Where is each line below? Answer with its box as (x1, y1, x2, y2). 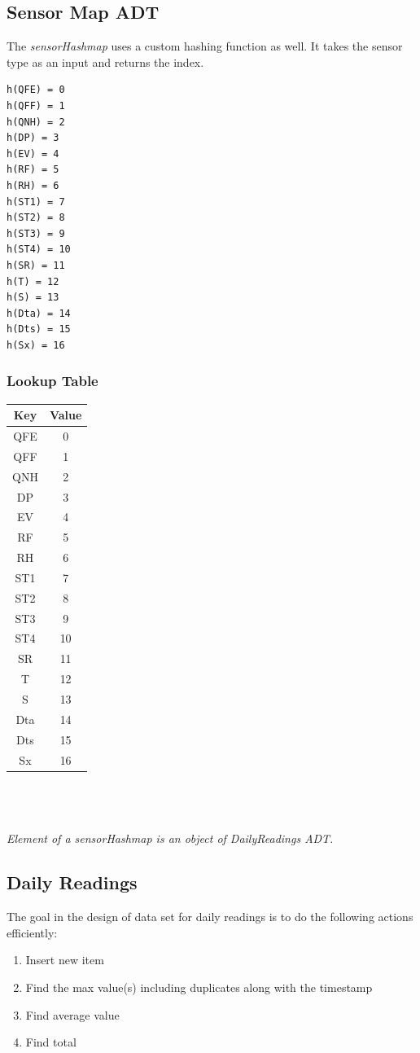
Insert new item (25, 951, 104, 968)
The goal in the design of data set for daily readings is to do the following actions (7, 908, 413, 925)
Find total (25, 1033, 77, 1051)
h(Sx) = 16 (7, 339, 65, 351)
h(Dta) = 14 (7, 307, 71, 319)
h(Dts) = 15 (7, 323, 71, 336)
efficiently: (7, 924, 58, 941)
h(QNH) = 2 (7, 116, 65, 128)
